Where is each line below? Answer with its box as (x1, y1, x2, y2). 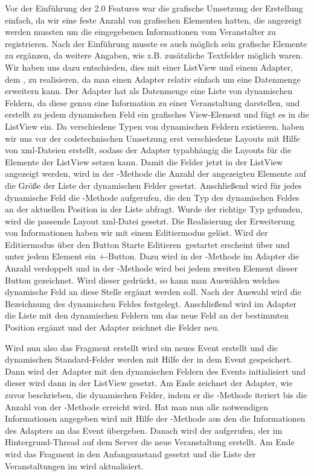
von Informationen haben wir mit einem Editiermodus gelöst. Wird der (5, 226, 268, 239)
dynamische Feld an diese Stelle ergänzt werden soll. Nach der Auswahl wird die (5, 285, 301, 298)
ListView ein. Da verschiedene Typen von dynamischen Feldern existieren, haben (5, 119, 304, 132)
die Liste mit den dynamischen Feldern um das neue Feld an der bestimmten (5, 309, 289, 322)
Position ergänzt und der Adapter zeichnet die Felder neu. (5, 321, 220, 334)
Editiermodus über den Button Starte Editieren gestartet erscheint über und (5, 238, 290, 250)
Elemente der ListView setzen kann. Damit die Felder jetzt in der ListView (5, 155, 283, 168)
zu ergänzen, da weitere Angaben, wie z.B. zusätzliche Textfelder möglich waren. (5, 49, 303, 62)
